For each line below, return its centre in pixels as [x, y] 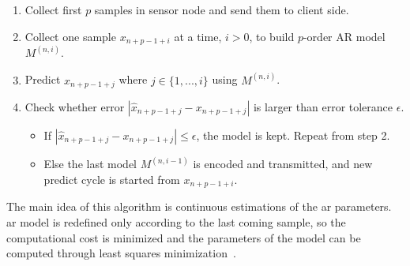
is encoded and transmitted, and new [283, 164]
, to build [272, 36]
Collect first [53, 9]
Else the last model [90, 164]
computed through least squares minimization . [121, 253]
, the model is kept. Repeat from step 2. [293, 135]
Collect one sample [70, 36]
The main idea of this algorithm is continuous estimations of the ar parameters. [199, 206]
